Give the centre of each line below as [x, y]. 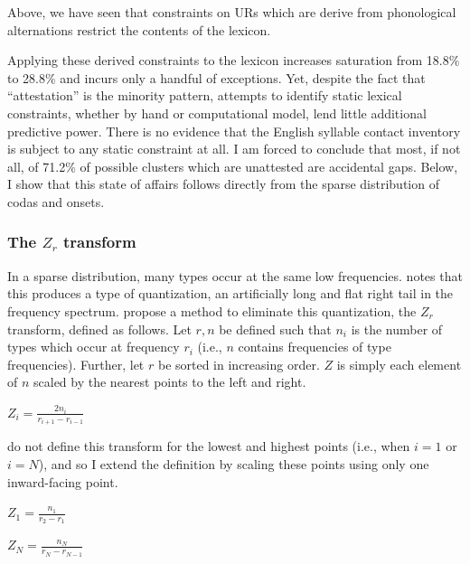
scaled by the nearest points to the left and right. [170, 382]
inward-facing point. [63, 481]
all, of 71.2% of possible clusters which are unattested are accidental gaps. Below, [233, 166]
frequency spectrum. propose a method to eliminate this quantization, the [212, 310]
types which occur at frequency [94, 347]
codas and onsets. [56, 201]
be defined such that [275, 329]
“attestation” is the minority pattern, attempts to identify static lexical [205, 95]
